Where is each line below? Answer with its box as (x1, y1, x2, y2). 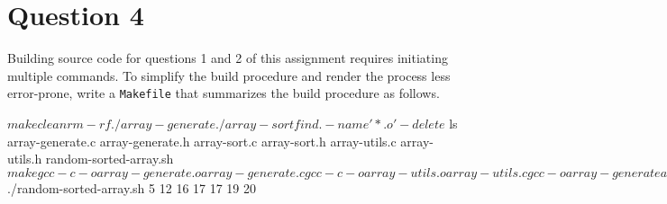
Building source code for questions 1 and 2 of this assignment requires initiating (7, 49, 448, 67)
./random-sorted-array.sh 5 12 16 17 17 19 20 (7, 178, 257, 197)
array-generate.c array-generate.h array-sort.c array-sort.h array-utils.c (7, 131, 397, 150)
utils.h (7, 149, 42, 168)
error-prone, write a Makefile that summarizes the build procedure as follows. (7, 84, 440, 102)
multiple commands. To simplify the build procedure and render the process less (7, 66, 451, 84)
